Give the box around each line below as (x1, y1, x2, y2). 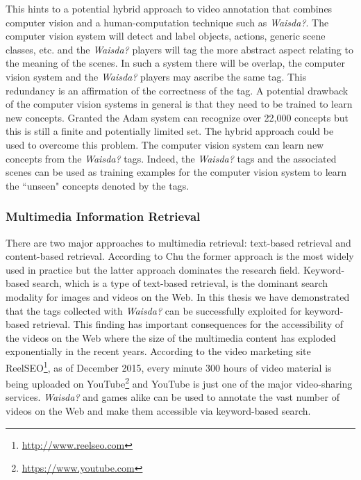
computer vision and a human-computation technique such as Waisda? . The (6, 15, 329, 29)
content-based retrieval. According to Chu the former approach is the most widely (6, 249, 354, 263)
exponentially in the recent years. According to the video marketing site (6, 344, 311, 358)
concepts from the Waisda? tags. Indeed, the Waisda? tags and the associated (6, 151, 337, 165)
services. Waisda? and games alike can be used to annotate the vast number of (6, 390, 339, 404)
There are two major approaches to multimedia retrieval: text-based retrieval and (6, 235, 351, 249)
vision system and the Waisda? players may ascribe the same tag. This (6, 69, 307, 83)
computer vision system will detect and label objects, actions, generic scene (6, 28, 326, 43)
